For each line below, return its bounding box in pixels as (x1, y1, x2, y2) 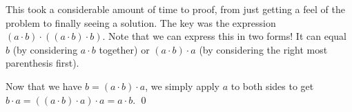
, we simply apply (145, 78, 219, 93)
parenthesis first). (6, 56, 79, 70)
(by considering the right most (199, 42, 328, 56)
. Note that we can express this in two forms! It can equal (102, 29, 346, 43)
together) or (99, 42, 150, 56)
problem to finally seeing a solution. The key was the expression (6, 15, 276, 30)
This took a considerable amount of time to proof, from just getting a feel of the (6, 2, 345, 16)
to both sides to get (231, 78, 314, 93)
